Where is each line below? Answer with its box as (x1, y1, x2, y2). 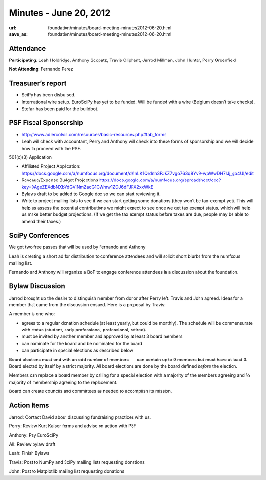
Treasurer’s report (9, 79, 66, 88)
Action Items (9, 401, 49, 409)
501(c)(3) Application (9, 154, 52, 160)
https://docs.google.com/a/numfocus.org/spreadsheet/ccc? (99, 177, 221, 183)
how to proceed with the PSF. (21, 145, 81, 151)
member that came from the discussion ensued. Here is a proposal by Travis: (9, 301, 166, 307)
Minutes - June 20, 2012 (9, 7, 111, 18)
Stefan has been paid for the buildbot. (21, 106, 99, 112)
